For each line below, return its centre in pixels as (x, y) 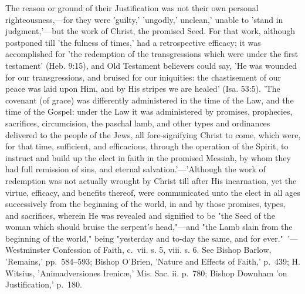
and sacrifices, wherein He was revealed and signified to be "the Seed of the (140, 215)
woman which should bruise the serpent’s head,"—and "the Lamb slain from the (149, 227)
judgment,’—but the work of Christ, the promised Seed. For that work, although (150, 31)
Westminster (28, 250)
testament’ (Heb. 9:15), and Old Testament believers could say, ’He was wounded (151, 65)
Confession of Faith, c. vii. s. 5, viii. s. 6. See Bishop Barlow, (162, 250)
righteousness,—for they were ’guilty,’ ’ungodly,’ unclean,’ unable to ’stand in (144, 19)
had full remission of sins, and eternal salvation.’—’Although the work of (135, 169)
